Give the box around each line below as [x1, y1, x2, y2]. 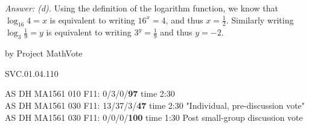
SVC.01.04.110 [5, 67, 59, 79]
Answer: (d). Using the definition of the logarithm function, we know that [5, 2, 278, 14]
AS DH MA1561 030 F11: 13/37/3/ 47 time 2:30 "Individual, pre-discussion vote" [5, 99, 305, 111]
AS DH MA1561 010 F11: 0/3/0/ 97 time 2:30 [5, 87, 175, 100]
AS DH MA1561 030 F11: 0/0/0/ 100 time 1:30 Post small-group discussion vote [5, 111, 303, 123]
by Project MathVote [5, 47, 83, 59]
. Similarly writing [226, 13, 294, 26]
